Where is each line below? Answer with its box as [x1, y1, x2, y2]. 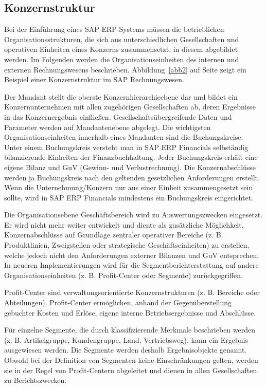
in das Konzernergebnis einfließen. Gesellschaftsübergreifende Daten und [4, 111, 232, 122]
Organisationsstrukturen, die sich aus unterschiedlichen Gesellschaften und [4, 33, 239, 44]
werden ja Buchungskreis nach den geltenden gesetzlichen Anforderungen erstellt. [4, 172, 260, 182]
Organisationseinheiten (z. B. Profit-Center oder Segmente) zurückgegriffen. [4, 269, 243, 280]
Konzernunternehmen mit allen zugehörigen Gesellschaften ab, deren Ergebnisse [4, 101, 256, 112]
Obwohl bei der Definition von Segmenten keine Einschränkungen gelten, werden [4, 355, 258, 365]
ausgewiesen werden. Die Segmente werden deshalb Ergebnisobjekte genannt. [4, 344, 247, 355]
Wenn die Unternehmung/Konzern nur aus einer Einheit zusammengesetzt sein [4, 182, 253, 193]
